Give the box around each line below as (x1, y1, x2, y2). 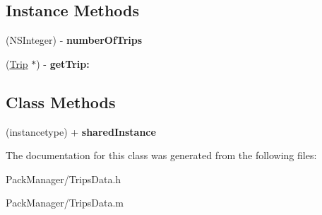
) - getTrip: (36, 56, 90, 71)
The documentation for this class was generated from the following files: (6, 148, 317, 163)
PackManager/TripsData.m (6, 195, 124, 210)
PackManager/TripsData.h (6, 171, 121, 186)
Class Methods (6, 91, 116, 112)
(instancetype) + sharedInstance (6, 124, 156, 139)
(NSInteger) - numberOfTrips (6, 33, 143, 47)
